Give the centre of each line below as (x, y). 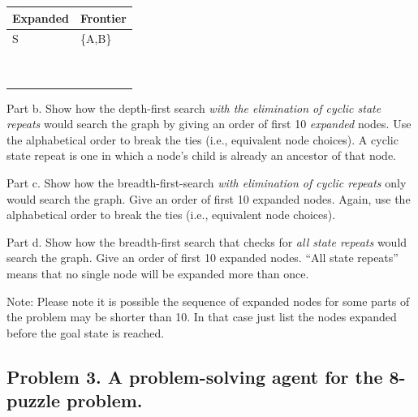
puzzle (34, 400)
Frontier (103, 17)
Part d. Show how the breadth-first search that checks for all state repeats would (207, 241)
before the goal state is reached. (86, 332)
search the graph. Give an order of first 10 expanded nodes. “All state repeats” (203, 258)
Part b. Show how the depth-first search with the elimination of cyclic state (194, 107)
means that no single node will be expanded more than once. (158, 274)
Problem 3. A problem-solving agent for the (195, 376)
